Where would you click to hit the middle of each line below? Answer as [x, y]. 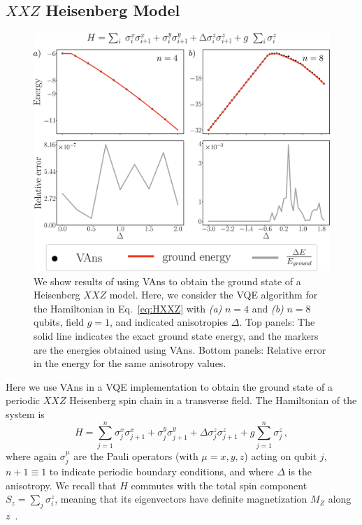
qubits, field [59, 322]
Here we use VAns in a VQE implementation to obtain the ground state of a [169, 386]
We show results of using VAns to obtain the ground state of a [167, 281]
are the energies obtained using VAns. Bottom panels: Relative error [180, 349]
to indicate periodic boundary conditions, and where [161, 472]
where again [31, 455]
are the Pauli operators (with [136, 455]
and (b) [268, 308]
